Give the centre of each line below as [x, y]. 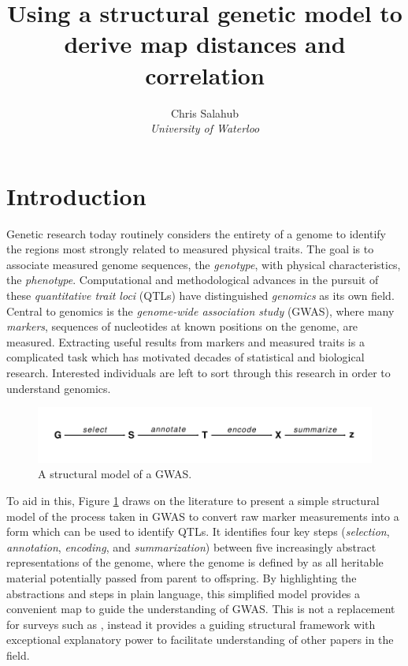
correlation [205, 75]
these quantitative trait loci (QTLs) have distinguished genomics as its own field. [200, 295]
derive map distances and [205, 44]
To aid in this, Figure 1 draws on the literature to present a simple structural [193, 500]
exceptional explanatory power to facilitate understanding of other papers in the [200, 640]
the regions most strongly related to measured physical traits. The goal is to [190, 249]
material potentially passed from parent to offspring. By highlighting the [182, 577]
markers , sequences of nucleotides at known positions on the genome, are [182, 326]
